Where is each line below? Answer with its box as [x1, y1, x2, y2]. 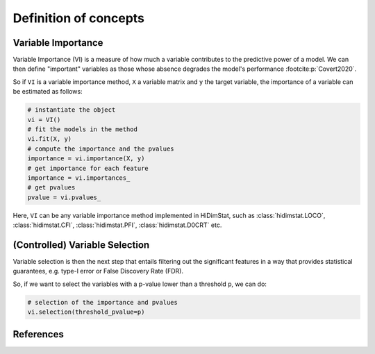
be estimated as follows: [12, 87, 83, 96]
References [12, 328, 64, 340]
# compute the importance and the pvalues [27, 144, 174, 153]
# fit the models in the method [27, 126, 138, 133]
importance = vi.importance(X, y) [27, 155, 145, 162]
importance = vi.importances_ [27, 174, 131, 182]
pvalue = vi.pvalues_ [27, 193, 101, 201]
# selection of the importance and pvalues [27, 298, 178, 306]
